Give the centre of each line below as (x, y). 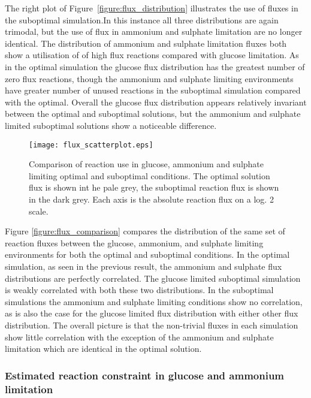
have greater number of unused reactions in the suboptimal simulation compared (153, 90)
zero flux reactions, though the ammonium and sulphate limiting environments (149, 78)
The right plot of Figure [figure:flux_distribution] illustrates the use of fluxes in (152, 8)
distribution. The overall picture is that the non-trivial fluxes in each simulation (152, 325)
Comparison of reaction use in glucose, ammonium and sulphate (146, 164)
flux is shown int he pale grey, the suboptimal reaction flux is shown (154, 187)
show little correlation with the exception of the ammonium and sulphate (139, 337)
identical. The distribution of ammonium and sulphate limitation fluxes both (146, 43)
